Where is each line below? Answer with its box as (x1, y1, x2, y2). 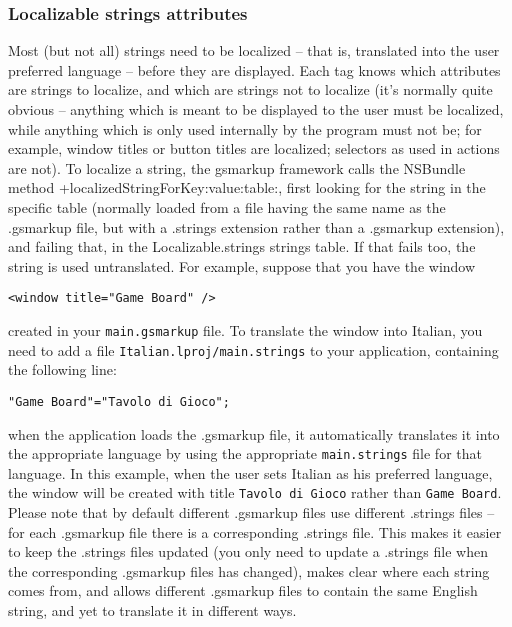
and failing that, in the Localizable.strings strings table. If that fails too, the (8, 236, 476, 257)
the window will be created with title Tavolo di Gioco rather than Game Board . (8, 482, 502, 503)
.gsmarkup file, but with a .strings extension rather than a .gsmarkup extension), (8, 216, 505, 237)
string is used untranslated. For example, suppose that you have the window (8, 255, 476, 276)
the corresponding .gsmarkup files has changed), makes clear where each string (8, 560, 490, 581)
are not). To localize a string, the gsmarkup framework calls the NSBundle (8, 157, 466, 178)
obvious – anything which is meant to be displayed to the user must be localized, (8, 99, 504, 119)
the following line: (8, 359, 117, 380)
